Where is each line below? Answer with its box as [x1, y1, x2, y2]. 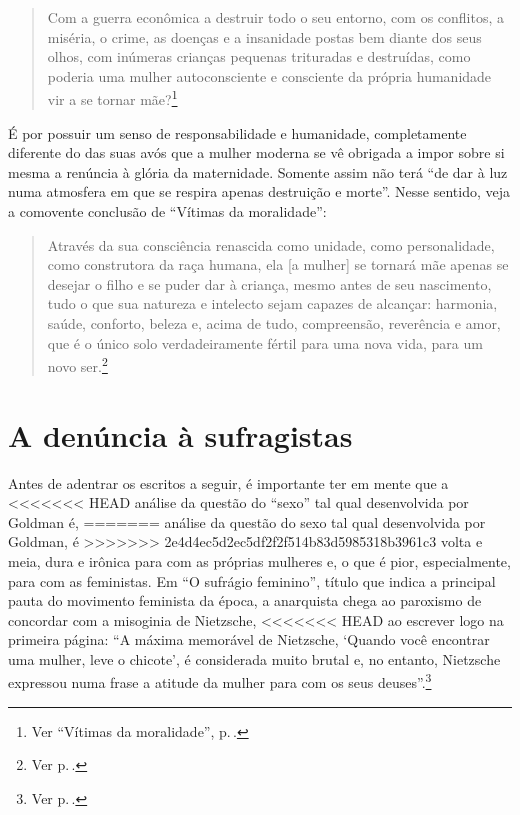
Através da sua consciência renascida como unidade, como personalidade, [47, 234, 495, 255]
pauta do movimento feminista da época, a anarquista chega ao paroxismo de [8, 590, 482, 611]
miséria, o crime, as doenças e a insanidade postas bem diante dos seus [47, 26, 482, 47]
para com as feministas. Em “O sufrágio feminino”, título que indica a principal [8, 570, 496, 591]
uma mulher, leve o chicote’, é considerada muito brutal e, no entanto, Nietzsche [8, 648, 501, 669]
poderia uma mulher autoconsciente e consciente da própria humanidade [47, 65, 492, 86]
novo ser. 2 [47, 353, 108, 376]
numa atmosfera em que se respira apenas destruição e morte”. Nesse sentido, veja [8, 181, 510, 202]
